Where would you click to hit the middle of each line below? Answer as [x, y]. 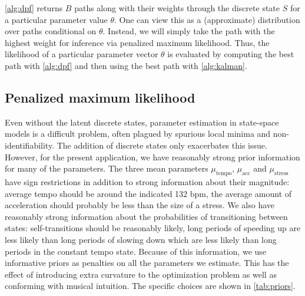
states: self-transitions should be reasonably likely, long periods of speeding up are [153, 228]
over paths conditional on [51, 31]
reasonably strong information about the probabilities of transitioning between [146, 216]
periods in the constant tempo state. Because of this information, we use [136, 251]
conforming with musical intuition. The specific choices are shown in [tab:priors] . [150, 286]
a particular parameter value [56, 19]
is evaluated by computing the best [231, 54]
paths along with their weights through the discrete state [177, 8]
